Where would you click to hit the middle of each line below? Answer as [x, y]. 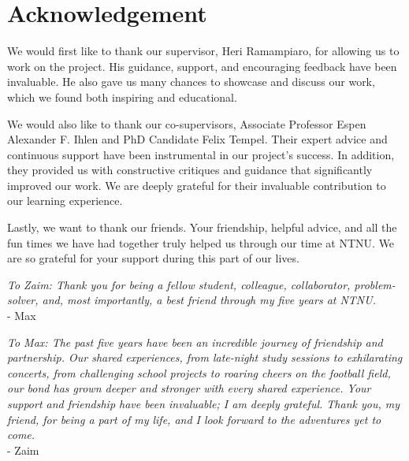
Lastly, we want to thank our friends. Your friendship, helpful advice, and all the [202, 227]
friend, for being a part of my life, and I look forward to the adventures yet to [194, 419]
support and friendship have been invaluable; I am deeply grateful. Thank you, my [204, 403]
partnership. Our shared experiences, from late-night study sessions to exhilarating [205, 357]
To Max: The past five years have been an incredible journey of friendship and [195, 342]
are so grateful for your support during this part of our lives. [153, 258]
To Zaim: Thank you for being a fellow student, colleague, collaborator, [179, 284]
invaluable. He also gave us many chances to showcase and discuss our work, [191, 82]
